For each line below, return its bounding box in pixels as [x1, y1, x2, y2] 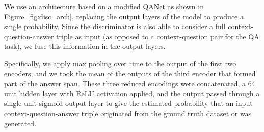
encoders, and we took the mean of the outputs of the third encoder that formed [4, 68, 256, 78]
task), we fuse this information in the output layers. [4, 41, 166, 51]
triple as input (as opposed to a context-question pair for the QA [56, 31, 259, 41]
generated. [4, 118, 37, 128]
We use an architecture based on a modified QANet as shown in [4, 1, 204, 11]
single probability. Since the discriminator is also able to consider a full [4, 21, 226, 32]
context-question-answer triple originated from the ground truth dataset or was [4, 108, 252, 118]
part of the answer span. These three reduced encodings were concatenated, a [4, 78, 246, 89]
